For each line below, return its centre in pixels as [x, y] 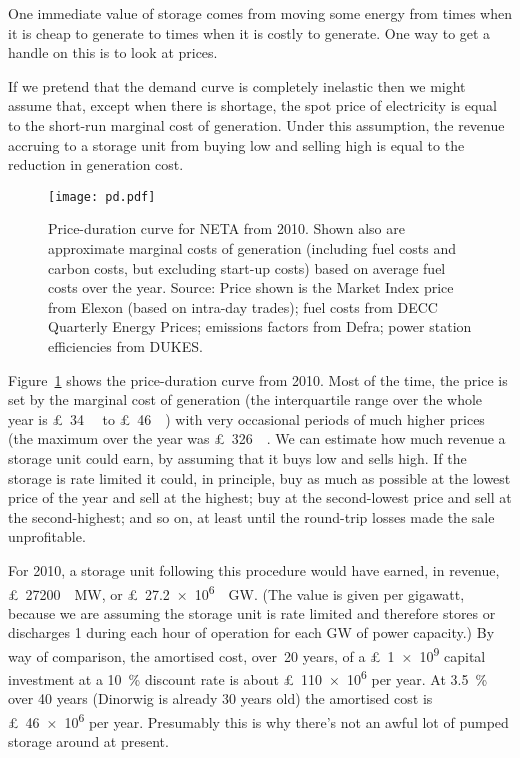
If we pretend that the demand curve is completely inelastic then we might [237, 85]
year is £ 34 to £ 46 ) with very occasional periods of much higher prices [246, 418]
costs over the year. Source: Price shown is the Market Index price [251, 287]
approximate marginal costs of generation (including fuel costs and [252, 248]
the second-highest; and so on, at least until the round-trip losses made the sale [251, 516]
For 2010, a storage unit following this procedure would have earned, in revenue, [254, 569]
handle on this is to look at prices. [113, 52]
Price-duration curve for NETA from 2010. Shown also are [226, 228]
